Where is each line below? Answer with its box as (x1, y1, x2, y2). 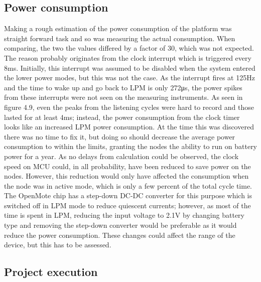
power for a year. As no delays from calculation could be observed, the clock (4, 151, 239, 161)
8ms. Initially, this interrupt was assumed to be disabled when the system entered (4, 62, 255, 73)
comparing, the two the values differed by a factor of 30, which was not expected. (4, 43, 254, 53)
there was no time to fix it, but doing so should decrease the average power (4, 131, 235, 142)
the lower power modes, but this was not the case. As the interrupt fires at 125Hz (4, 72, 255, 83)
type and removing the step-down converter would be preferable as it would (4, 220, 237, 230)
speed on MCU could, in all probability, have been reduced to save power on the (4, 161, 251, 171)
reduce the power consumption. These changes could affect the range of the (4, 229, 235, 240)
